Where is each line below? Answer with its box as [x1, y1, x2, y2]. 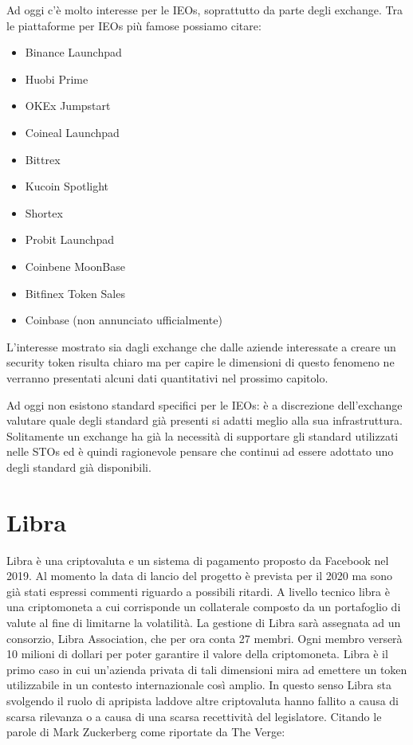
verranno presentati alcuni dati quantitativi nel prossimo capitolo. [6, 369, 328, 386]
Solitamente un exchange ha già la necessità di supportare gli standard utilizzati [6, 427, 399, 444]
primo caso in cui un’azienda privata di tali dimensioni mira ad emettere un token [6, 661, 407, 677]
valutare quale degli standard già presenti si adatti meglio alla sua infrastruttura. [6, 412, 403, 429]
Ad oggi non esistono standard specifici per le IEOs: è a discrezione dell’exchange [6, 396, 403, 413]
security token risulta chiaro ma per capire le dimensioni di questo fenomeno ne [6, 354, 395, 371]
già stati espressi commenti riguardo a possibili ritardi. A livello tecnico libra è [6, 582, 390, 599]
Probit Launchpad [25, 231, 115, 248]
